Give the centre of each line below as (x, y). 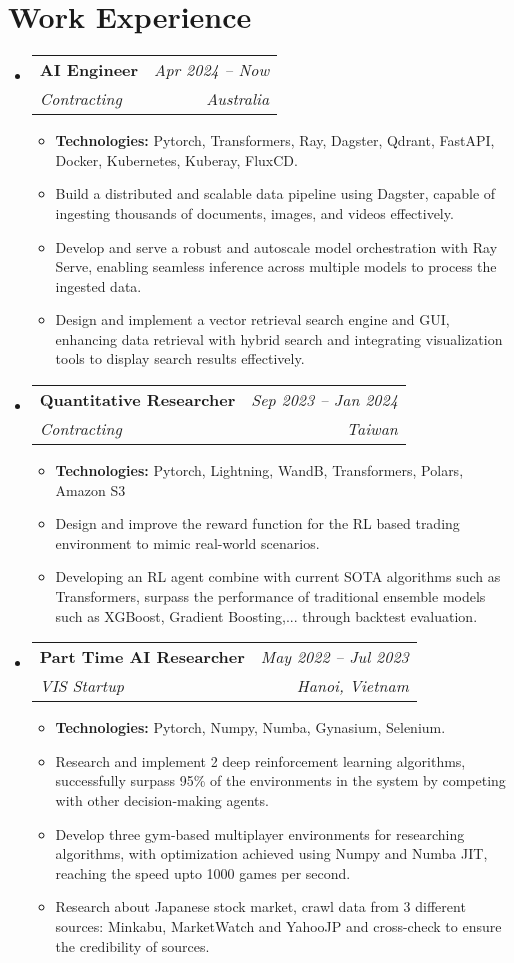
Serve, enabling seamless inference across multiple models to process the (276, 266)
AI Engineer (89, 70)
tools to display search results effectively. (180, 358)
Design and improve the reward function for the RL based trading (257, 523)
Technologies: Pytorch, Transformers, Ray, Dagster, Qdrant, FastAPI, (275, 140)
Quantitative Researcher (137, 400)
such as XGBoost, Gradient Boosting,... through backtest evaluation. (266, 615)
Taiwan (372, 429)
